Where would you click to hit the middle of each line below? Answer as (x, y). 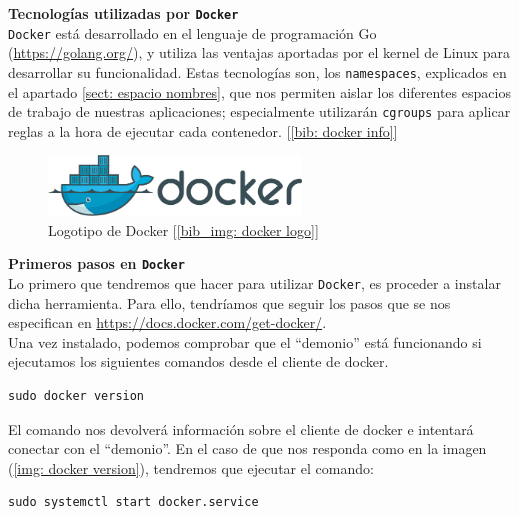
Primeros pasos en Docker (96, 263)
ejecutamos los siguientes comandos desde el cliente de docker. (198, 361)
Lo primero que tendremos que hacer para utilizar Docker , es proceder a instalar (254, 283)
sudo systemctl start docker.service (133, 502)
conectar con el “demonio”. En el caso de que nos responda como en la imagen (247, 448)
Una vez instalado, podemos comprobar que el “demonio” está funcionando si (245, 341)
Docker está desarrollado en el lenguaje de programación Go (192, 32)
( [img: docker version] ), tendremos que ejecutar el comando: (191, 467)
